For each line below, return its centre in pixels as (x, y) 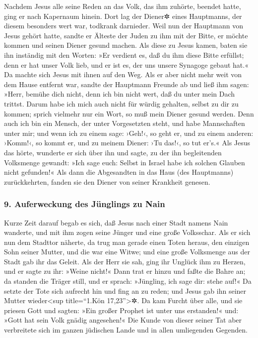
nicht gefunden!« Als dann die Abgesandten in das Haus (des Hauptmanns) (119, 172)
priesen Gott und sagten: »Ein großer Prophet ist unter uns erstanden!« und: (121, 310)
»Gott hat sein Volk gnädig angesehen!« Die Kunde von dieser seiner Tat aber (123, 320)
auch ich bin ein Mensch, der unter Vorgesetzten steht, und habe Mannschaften (125, 123)
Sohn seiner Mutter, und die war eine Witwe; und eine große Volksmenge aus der (127, 252)
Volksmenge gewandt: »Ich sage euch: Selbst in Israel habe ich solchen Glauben (125, 162)
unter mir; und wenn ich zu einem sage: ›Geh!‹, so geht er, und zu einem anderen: (129, 133)
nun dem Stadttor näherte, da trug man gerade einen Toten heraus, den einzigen (127, 242)
